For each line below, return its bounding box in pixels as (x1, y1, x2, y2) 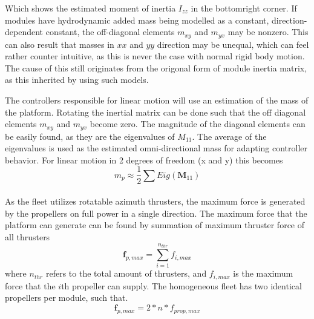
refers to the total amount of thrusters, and (45, 267, 207, 280)
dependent (5, 25, 44, 38)
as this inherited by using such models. (5, 73, 149, 86)
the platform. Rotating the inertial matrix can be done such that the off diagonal (5, 105, 306, 118)
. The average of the (192, 130, 267, 142)
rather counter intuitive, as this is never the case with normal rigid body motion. (5, 50, 305, 62)
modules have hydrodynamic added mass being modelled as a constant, (5, 13, 269, 26)
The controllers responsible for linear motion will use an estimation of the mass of (5, 94, 309, 107)
